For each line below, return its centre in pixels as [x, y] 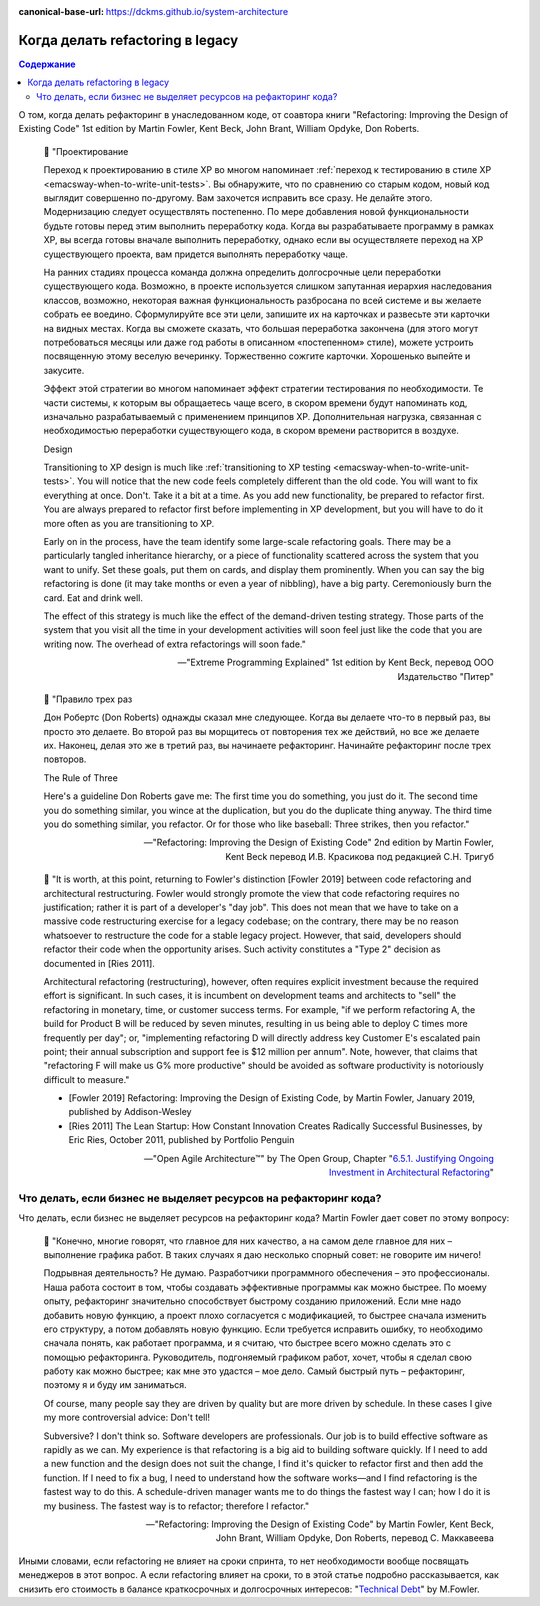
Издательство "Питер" [445, 676]
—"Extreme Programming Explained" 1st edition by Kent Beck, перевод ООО [335, 662]
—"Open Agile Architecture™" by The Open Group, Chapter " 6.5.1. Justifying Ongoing [318, 1158]
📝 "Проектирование [86, 151]
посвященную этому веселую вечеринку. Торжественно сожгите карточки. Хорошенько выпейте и [257, 356]
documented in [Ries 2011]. [99, 963]
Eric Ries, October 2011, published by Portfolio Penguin [181, 1140]
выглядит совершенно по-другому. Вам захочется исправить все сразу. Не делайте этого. [238, 198]
